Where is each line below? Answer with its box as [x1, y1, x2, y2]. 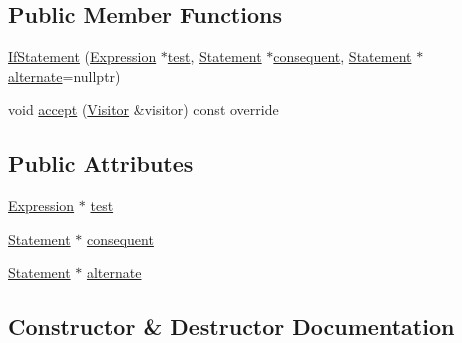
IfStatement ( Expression [8, 46, 157, 67]
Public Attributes [8, 148, 194, 179]
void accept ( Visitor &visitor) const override [8, 99, 279, 120]
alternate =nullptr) [8, 65, 121, 86]
